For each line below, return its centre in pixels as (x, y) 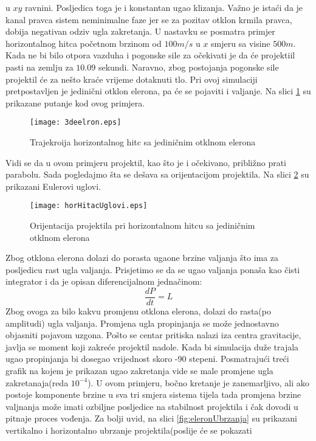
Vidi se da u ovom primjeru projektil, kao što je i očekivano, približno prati (146, 162)
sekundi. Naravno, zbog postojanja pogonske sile (188, 67)
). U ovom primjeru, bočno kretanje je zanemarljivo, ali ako (198, 382)
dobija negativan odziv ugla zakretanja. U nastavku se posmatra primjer (140, 31)
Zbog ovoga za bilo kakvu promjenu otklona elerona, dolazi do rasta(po (138, 311)
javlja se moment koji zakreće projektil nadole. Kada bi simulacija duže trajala (152, 346)
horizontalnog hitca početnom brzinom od (84, 43)
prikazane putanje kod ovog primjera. (75, 102)
